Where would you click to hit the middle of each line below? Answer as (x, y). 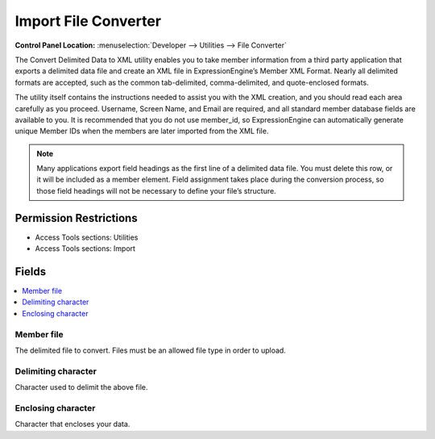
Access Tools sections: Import (85, 249)
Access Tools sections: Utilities (87, 237)
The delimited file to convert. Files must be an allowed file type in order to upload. (150, 350)
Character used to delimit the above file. (81, 387)
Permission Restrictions (76, 218)
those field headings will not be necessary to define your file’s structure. (157, 190)
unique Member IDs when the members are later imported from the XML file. (142, 131)
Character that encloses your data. (72, 424)
